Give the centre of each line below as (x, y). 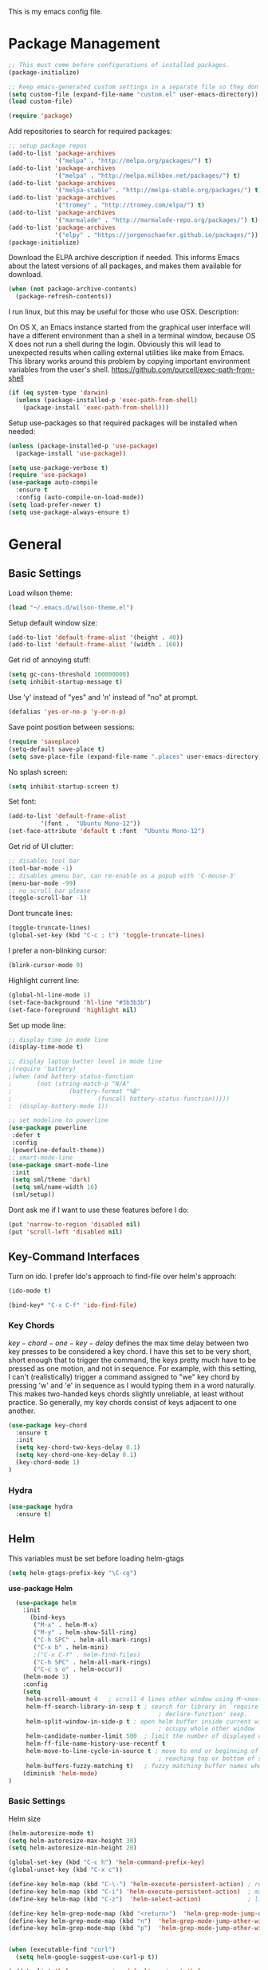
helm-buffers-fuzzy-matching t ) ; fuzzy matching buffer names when (146, 1766)
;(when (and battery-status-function (71, 1076)
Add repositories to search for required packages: (91, 132)
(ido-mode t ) (30, 1291)
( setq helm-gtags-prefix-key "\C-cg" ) (73, 1573)
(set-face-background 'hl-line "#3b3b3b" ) (80, 1002)
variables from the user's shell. (59, 369)
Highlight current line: (44, 980)
